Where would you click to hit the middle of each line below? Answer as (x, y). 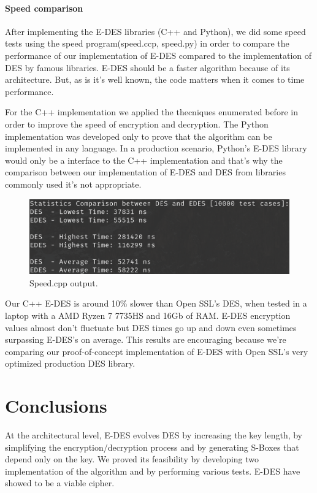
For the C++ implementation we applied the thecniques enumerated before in (151, 112)
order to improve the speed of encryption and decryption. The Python (137, 124)
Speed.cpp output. (64, 282)
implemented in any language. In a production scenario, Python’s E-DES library (156, 148)
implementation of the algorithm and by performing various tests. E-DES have (153, 471)
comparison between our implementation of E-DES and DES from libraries (145, 172)
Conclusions (56, 406)
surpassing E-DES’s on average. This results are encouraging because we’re (146, 339)
